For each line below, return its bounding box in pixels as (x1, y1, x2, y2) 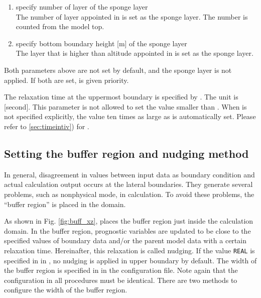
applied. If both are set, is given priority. (4, 74, 129, 85)
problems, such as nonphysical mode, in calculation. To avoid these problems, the (4, 188, 254, 199)
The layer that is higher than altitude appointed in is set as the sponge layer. (16, 48, 253, 58)
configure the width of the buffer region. (4, 284, 127, 295)
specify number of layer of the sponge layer (16, 2, 148, 12)
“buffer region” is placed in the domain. (4, 198, 126, 209)
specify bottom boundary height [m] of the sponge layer (16, 38, 187, 48)
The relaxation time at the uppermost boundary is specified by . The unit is (4, 91, 238, 102)
